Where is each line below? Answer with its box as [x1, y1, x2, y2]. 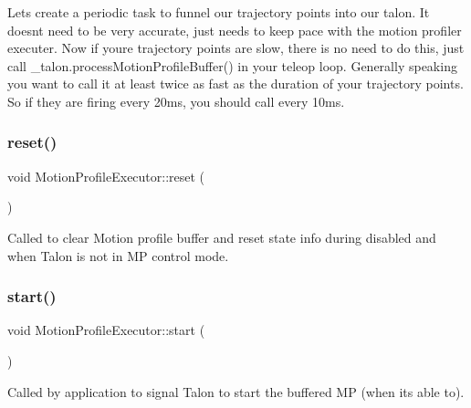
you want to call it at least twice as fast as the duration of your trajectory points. [7, 74, 464, 93]
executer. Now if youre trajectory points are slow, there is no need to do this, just [7, 38, 465, 58]
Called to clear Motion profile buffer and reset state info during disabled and [7, 227, 436, 246]
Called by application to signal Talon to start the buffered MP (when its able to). [7, 382, 465, 401]
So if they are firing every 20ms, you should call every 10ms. [7, 91, 345, 110]
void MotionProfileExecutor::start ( [7, 320, 205, 340]
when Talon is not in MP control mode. [7, 246, 229, 265]
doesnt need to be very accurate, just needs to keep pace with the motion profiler [7, 20, 462, 39]
